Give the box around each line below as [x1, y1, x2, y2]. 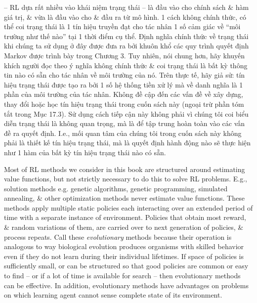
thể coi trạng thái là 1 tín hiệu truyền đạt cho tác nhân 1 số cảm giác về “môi [4, 21, 241, 32]
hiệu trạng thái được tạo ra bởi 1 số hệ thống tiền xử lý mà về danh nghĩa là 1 [4, 79, 243, 89]
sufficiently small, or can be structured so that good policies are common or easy [4, 260, 249, 271]
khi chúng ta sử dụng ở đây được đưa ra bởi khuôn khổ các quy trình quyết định [4, 41, 249, 51]
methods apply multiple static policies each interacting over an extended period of [4, 202, 253, 213]
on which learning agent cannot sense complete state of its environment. [4, 290, 222, 300]
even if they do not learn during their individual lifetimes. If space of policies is [4, 251, 244, 261]
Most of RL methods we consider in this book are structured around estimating [4, 164, 245, 174]
